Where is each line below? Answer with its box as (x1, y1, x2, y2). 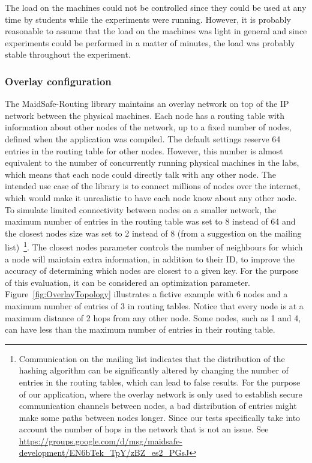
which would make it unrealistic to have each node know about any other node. (5, 191, 297, 204)
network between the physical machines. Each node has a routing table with (5, 109, 284, 121)
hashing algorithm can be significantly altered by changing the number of (19, 364, 289, 377)
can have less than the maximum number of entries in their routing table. (5, 323, 275, 336)
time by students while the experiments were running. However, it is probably (5, 13, 291, 25)
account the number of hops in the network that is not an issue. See (19, 423, 269, 435)
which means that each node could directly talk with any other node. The (5, 168, 277, 180)
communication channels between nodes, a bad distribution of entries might (19, 399, 297, 412)
